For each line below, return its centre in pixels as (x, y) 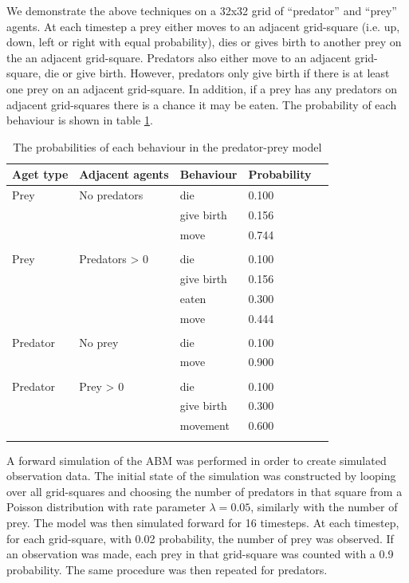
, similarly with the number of (324, 507)
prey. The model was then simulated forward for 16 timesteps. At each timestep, (203, 522)
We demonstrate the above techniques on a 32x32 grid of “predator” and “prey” (202, 10)
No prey (99, 342)
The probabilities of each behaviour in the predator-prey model (167, 146)
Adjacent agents (124, 174)
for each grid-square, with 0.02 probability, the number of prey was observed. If (200, 538)
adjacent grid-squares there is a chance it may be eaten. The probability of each (202, 104)
